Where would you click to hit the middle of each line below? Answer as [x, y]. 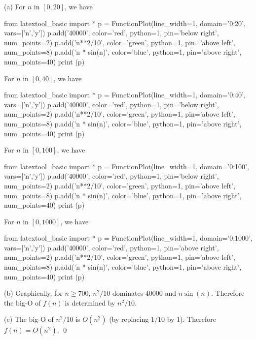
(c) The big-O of [29, 319]
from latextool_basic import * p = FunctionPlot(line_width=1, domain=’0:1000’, [128, 238]
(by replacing [129, 319]
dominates [128, 293]
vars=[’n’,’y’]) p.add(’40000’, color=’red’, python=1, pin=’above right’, [111, 247]
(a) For [15, 6]
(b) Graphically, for [33, 293]
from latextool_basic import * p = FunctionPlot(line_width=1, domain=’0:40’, [125, 95]
